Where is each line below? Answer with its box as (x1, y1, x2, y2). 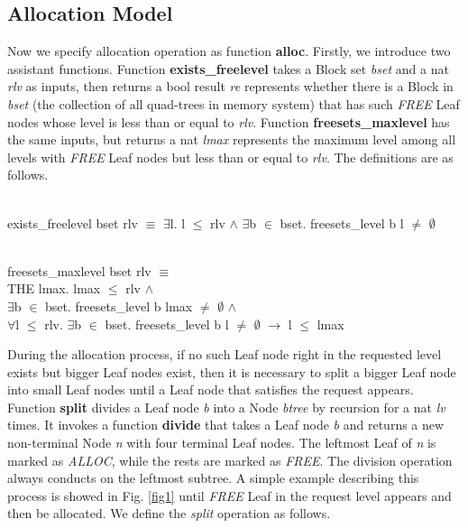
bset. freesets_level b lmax (45, 296, 193, 315)
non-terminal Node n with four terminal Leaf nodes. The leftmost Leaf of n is (7, 433, 436, 452)
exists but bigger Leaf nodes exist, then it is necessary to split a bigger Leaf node (7, 362, 456, 381)
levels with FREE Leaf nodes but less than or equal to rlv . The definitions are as (7, 147, 454, 166)
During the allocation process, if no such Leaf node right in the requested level (7, 345, 442, 364)
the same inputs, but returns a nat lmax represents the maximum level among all (7, 130, 456, 149)
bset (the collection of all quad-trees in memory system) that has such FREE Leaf (7, 94, 460, 113)
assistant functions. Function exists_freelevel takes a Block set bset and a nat (7, 59, 449, 78)
